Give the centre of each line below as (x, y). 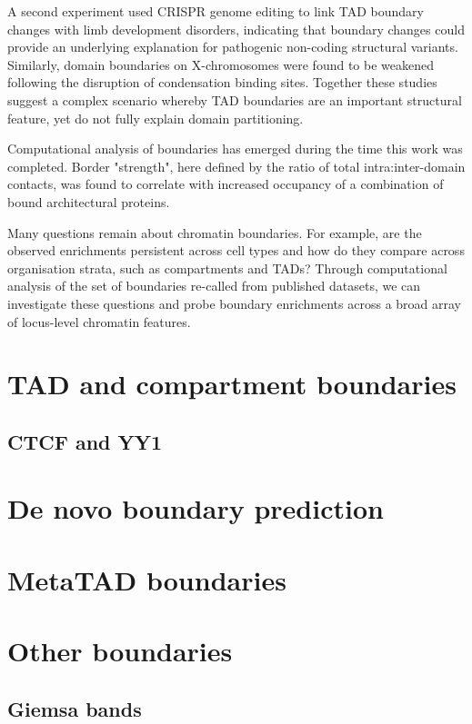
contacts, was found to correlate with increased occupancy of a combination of (226, 184)
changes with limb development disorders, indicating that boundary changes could (236, 29)
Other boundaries (120, 651)
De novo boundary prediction (196, 508)
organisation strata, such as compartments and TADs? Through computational (227, 268)
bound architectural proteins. (89, 201)
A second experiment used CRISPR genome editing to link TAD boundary (216, 11)
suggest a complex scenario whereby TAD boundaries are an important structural (235, 99)
